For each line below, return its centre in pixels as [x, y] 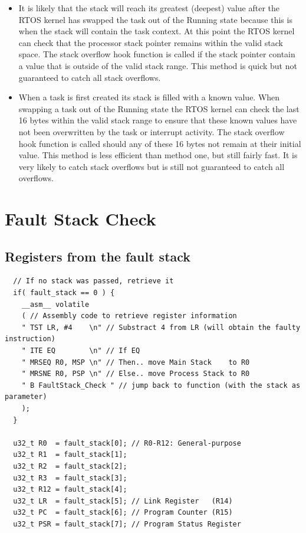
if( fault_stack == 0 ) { [64, 293]
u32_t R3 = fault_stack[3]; [70, 478]
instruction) [30, 339]
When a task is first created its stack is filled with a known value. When [149, 97]
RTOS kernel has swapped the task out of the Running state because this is [155, 19]
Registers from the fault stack [98, 256]
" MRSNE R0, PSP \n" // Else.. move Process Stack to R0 [136, 374]
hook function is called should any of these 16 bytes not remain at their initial [160, 143]
